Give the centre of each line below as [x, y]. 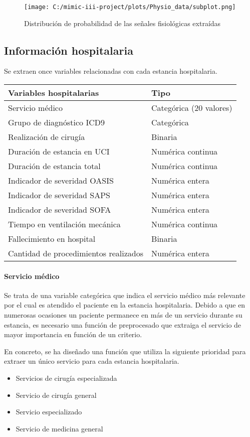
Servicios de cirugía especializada [66, 378]
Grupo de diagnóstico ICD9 [56, 122]
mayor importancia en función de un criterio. [73, 334]
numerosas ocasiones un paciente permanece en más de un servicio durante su [123, 315]
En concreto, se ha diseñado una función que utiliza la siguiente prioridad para [125, 351]
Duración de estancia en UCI [59, 152]
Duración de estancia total [54, 166]
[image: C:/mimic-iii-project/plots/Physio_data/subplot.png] [130, 7]
